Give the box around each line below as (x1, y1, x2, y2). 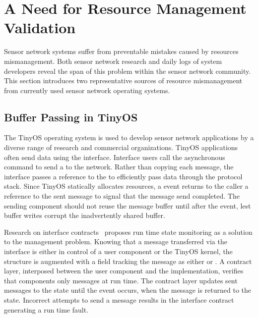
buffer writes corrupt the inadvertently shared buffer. (4, 210, 165, 220)
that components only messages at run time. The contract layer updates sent (4, 275, 238, 285)
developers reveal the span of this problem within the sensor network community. (4, 65, 251, 76)
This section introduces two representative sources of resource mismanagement (4, 75, 243, 86)
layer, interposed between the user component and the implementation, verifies (4, 265, 244, 276)
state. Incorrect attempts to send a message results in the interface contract (4, 294, 234, 305)
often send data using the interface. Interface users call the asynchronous (4, 152, 225, 162)
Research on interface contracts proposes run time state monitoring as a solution (4, 226, 253, 237)
